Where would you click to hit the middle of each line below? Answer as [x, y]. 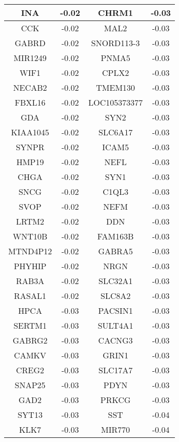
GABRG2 [30, 340]
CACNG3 [115, 340]
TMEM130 [116, 87]
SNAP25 [30, 385]
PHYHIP [30, 266]
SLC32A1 [115, 281]
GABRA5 [116, 251]
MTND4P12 [30, 251]
